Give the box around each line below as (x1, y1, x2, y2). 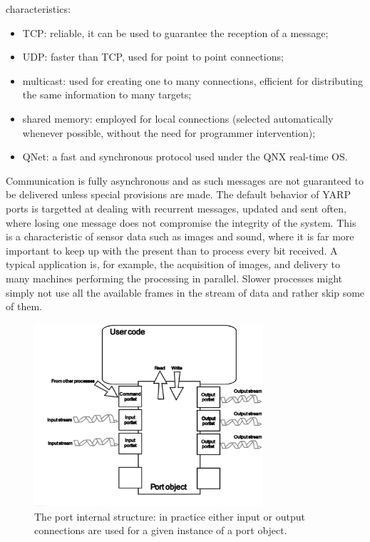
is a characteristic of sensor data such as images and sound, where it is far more (6, 229, 354, 244)
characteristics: (6, 1, 71, 16)
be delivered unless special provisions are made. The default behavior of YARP (6, 187, 351, 202)
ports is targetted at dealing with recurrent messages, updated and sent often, (6, 200, 346, 215)
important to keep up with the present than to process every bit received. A (6, 242, 338, 257)
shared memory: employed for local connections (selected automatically (22, 111, 334, 126)
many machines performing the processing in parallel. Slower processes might (6, 270, 343, 285)
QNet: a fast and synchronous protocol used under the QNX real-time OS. (22, 149, 348, 164)
